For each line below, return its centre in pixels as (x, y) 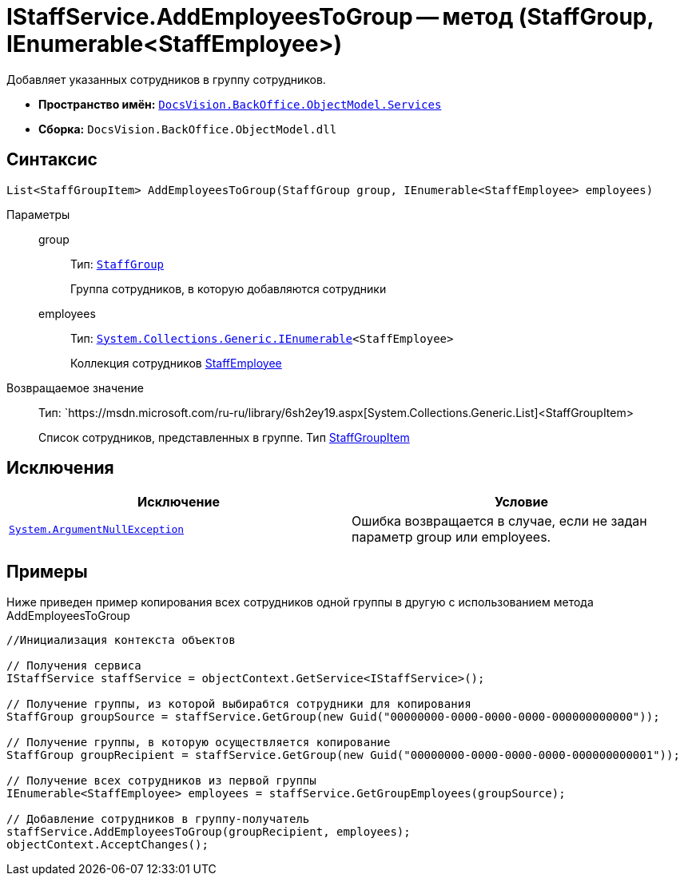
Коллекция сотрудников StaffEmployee (176, 363)
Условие (521, 502)
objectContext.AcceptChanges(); (107, 845)
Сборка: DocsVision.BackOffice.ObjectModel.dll (188, 129)
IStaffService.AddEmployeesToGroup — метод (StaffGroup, (330, 17)
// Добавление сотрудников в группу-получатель (158, 819)
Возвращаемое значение (75, 387)
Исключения (60, 468)
